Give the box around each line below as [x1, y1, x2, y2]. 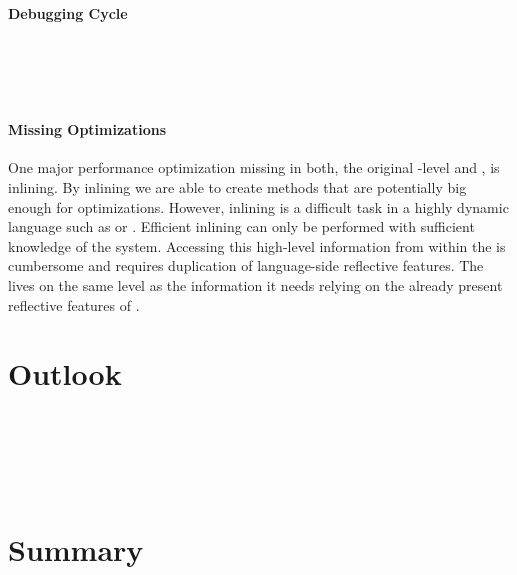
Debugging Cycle [8, 2, 128, 23]
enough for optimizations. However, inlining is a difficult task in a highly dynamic [8, 196, 509, 217]
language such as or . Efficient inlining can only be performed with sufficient [8, 216, 475, 237]
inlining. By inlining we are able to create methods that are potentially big [8, 176, 467, 197]
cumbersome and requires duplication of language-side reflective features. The [8, 255, 484, 276]
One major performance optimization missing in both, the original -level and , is [8, 157, 500, 178]
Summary [8, 528, 144, 569]
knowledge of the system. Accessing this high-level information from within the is [8, 235, 506, 256]
